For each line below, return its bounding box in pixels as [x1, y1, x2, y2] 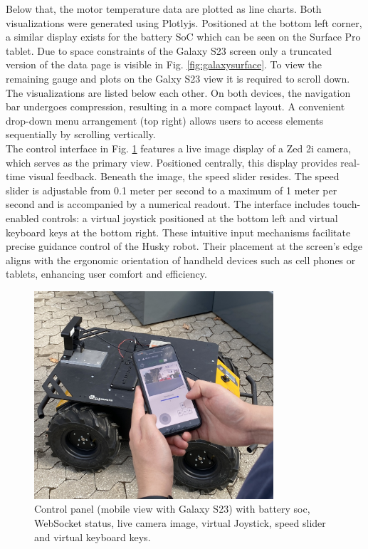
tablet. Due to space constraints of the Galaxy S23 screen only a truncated [6, 43, 332, 58]
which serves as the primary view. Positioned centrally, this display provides [6, 155, 337, 169]
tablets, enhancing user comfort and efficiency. [6, 266, 207, 281]
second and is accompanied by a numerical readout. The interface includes [6, 197, 330, 211]
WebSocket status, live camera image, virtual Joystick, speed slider [34, 516, 326, 530]
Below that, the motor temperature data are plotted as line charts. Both [6, 1, 322, 16]
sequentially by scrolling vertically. [6, 127, 156, 142]
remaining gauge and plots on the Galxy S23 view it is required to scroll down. [6, 70, 350, 85]
